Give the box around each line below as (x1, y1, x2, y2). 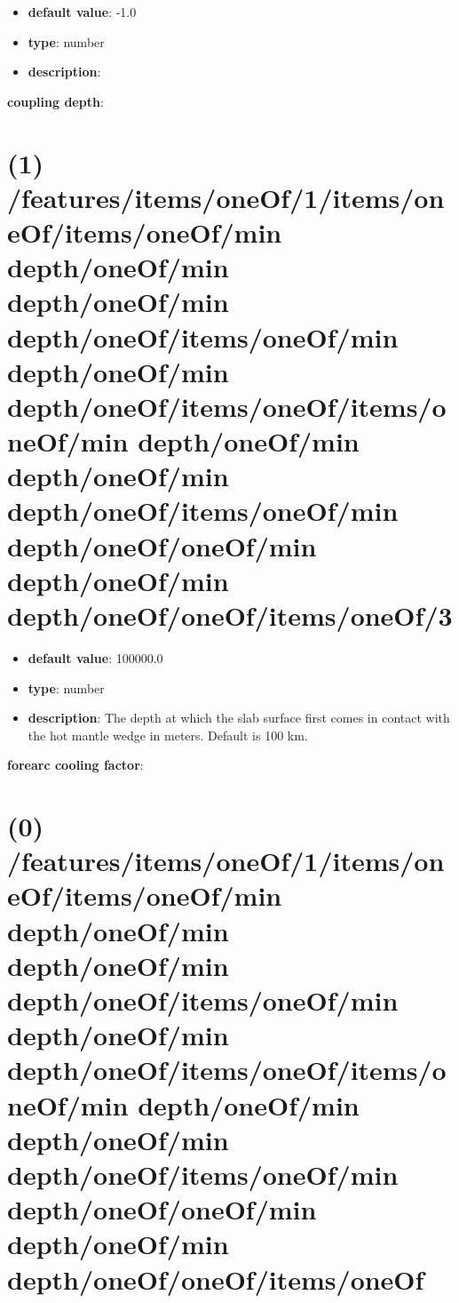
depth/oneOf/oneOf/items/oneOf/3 (7, 597, 453, 633)
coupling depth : (7, 92, 104, 110)
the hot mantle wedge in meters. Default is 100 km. (28, 725, 308, 744)
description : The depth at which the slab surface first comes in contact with (28, 708, 450, 727)
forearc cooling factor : (7, 755, 144, 774)
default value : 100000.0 (28, 648, 163, 667)
